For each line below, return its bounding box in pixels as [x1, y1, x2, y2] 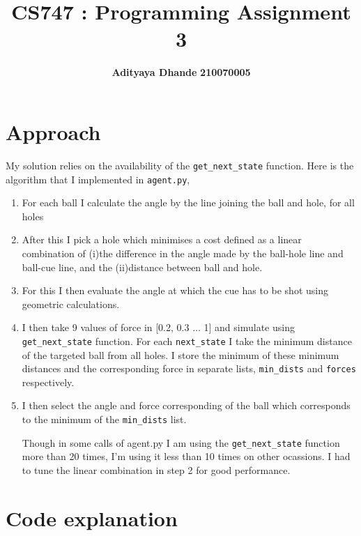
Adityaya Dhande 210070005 [112, 65, 251, 79]
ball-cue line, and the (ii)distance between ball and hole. [22, 259, 263, 274]
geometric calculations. [22, 296, 120, 311]
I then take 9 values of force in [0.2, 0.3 [22, 320, 190, 335]
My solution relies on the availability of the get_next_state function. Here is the [6, 158, 354, 172]
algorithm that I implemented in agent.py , [6, 171, 190, 186]
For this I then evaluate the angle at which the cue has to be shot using [22, 283, 328, 298]
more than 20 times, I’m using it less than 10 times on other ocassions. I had [22, 449, 351, 464]
